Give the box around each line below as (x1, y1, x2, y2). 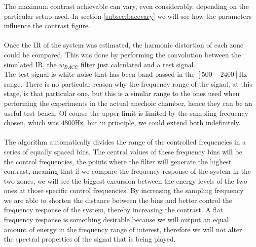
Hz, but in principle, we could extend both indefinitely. (74, 117, 241, 128)
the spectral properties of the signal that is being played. (4, 234, 176, 244)
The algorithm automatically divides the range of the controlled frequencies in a (4, 137, 246, 147)
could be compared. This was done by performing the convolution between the (4, 49, 241, 59)
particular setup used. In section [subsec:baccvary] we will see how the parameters (4, 10, 252, 21)
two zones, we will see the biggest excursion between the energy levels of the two (4, 175, 248, 186)
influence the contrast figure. (4, 20, 90, 31)
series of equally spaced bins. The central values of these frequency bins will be (4, 146, 242, 156)
